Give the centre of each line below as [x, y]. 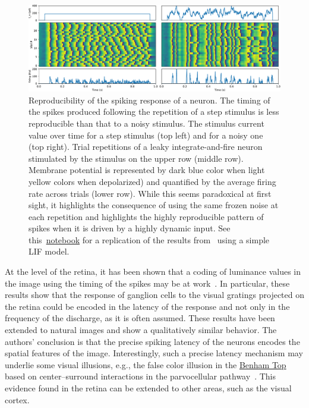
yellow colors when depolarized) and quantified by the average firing [152, 181]
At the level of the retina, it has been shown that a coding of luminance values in [153, 272]
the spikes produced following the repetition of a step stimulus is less [154, 112]
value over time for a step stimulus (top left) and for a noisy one [146, 135]
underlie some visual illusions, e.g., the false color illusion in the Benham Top [146, 364]
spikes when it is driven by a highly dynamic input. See [130, 228]
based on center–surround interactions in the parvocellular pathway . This [140, 376]
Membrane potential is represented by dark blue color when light [147, 170]
